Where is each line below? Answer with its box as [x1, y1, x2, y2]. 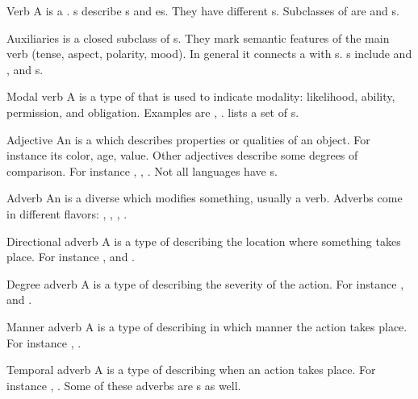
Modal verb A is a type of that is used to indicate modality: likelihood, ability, [6, 88, 395, 105]
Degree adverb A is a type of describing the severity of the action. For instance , [6, 275, 404, 292]
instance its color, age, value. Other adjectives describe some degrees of [6, 147, 358, 164]
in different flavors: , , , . [6, 205, 127, 222]
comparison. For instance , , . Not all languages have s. [6, 162, 278, 179]
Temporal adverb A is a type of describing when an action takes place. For [6, 361, 376, 378]
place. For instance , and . [6, 248, 135, 265]
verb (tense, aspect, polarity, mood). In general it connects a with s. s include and [6, 45, 412, 62]
